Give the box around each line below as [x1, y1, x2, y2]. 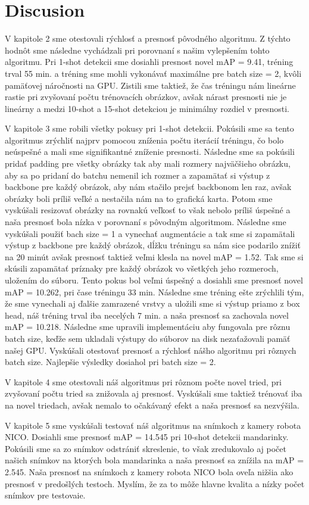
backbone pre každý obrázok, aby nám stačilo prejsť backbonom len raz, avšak [5, 180, 292, 193]
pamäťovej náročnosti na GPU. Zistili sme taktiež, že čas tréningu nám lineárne [5, 79, 296, 91]
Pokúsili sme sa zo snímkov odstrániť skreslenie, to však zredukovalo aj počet [5, 442, 287, 454]
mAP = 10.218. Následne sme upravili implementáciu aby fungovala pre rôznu [5, 320, 291, 333]
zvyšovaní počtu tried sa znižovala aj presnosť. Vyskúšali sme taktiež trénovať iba [5, 387, 302, 400]
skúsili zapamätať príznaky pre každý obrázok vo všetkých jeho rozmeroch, [5, 262, 279, 275]
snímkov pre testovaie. [5, 489, 86, 501]
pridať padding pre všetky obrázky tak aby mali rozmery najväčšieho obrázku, [5, 157, 291, 170]
